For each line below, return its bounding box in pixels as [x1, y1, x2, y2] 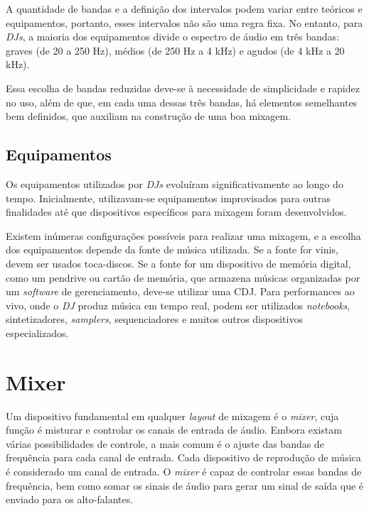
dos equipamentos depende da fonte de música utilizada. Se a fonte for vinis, [6, 242, 338, 257]
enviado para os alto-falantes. [6, 492, 134, 507]
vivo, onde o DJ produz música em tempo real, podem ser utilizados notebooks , [6, 297, 351, 312]
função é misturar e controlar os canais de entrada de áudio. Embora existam [6, 422, 342, 437]
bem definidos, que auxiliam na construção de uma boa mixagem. [6, 109, 292, 123]
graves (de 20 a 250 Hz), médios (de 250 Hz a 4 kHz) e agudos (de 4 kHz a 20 [6, 43, 345, 57]
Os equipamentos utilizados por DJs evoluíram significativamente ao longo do [6, 176, 343, 191]
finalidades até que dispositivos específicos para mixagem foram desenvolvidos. [6, 204, 347, 219]
